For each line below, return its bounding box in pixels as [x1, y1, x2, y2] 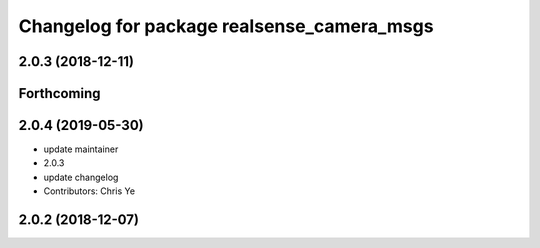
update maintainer [43, 143, 119, 155]
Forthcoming [18, 85, 101, 102]
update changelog [43, 171, 119, 183]
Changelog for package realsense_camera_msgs [18, 15, 434, 37]
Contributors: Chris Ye [43, 185, 135, 197]
